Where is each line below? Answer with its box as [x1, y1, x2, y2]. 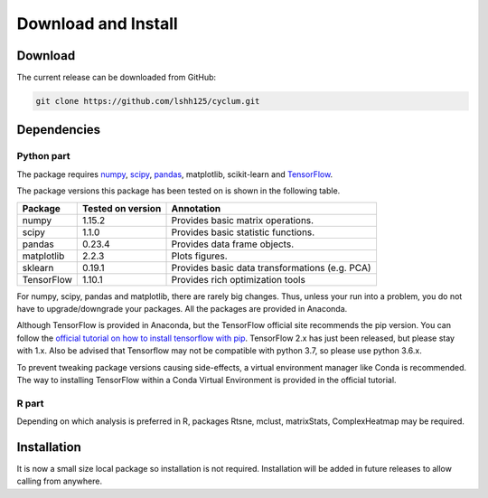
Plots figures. [171, 249, 228, 262]
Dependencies [16, 122, 101, 137]
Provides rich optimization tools [171, 273, 306, 286]
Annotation [171, 202, 221, 214]
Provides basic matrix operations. [171, 213, 314, 226]
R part [16, 397, 44, 409]
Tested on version [82, 202, 162, 214]
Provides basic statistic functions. [171, 226, 315, 239]
